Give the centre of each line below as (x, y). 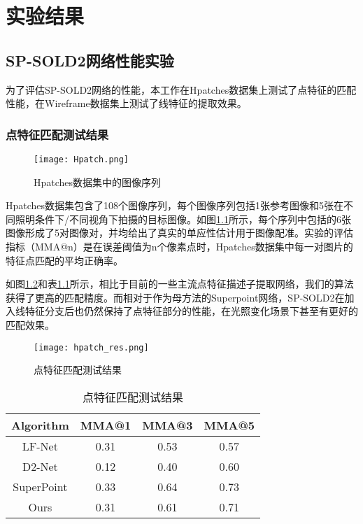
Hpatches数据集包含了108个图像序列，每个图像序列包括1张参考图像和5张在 (175, 205)
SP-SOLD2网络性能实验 (90, 60)
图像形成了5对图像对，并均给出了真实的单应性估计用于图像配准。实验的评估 (179, 233)
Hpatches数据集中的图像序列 (98, 182)
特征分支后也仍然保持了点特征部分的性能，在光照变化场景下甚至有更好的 (191, 311)
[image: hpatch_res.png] (91, 347)
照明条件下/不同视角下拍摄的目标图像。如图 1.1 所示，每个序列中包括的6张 (183, 219)
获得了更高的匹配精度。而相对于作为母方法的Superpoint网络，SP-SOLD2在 (175, 297)
